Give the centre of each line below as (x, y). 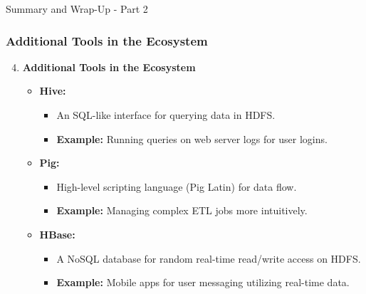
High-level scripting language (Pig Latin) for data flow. (177, 186)
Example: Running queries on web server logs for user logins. (192, 138)
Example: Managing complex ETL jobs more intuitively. (182, 210)
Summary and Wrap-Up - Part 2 (77, 9)
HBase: (57, 234)
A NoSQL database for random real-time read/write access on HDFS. (209, 258)
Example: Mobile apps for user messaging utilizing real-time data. (203, 282)
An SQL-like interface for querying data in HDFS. (166, 115)
